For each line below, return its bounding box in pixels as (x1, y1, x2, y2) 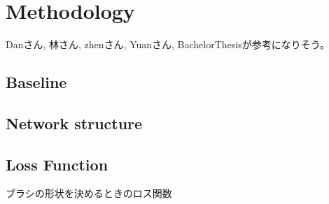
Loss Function (6, 153, 108, 175)
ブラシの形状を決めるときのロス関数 (6, 186, 172, 201)
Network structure (6, 112, 143, 133)
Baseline (6, 71, 67, 93)
